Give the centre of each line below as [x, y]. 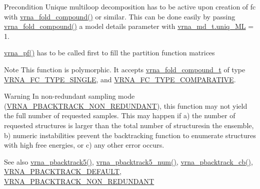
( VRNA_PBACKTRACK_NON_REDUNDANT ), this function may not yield [126, 105]
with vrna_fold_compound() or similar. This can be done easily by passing [120, 16]
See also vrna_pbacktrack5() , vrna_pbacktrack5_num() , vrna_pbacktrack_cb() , [128, 161]
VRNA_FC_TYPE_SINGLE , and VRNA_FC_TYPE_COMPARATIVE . [120, 79]
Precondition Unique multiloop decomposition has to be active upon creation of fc [130, 6]
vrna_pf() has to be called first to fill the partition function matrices [109, 53]
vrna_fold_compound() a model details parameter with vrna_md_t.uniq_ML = [129, 26]
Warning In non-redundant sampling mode [69, 96]
